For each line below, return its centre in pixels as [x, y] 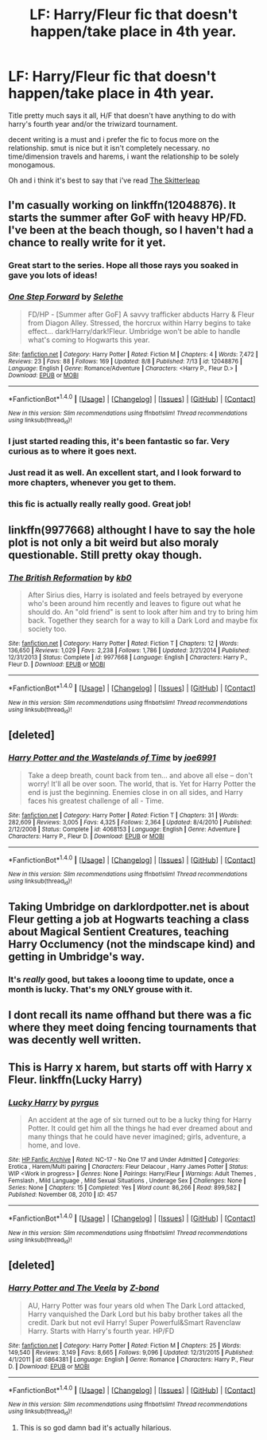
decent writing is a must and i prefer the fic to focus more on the [114, 139]
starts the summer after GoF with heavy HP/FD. [128, 218]
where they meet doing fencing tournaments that [132, 1027]
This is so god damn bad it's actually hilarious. [96, 1427]
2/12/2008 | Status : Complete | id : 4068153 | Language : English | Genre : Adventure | [124, 829]
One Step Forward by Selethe [66, 297]
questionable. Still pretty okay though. [105, 555]
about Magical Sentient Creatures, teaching [118, 932]
